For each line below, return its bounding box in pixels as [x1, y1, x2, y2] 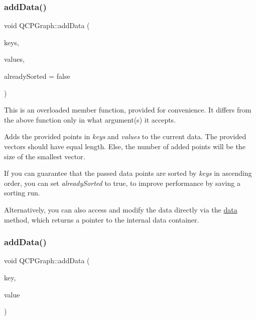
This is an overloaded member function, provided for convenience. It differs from [4, 104, 251, 115]
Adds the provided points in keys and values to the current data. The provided [4, 131, 246, 142]
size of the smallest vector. [4, 151, 85, 161]
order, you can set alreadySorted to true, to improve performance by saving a [4, 177, 240, 188]
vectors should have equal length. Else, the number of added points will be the [4, 141, 245, 151]
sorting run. [4, 187, 40, 198]
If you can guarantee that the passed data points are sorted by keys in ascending [4, 168, 252, 178]
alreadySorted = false [4, 71, 70, 81]
